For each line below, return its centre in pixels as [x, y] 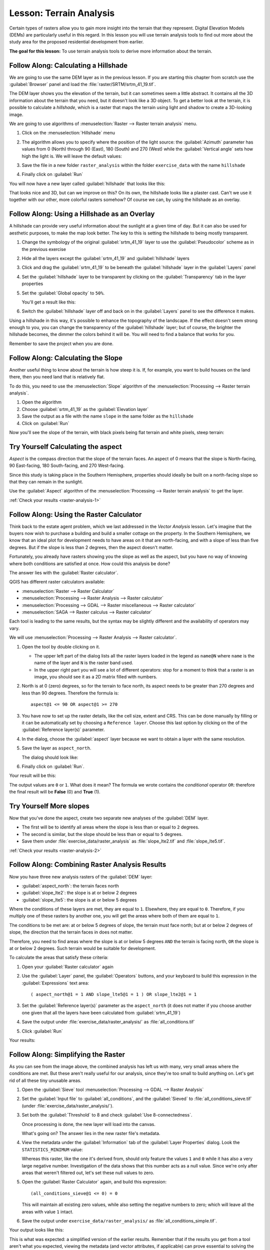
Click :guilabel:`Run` [42, 1031]
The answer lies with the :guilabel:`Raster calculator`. [64, 573]
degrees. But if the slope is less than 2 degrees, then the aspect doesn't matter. [91, 547]
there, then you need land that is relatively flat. [57, 377]
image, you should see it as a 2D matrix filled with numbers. [96, 677]
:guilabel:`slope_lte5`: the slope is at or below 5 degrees [79, 899]
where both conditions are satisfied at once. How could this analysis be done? [90, 563]
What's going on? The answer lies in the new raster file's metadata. [91, 1133]
